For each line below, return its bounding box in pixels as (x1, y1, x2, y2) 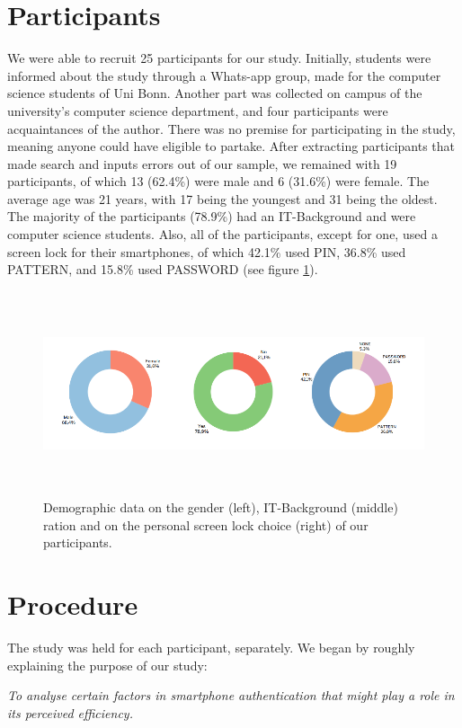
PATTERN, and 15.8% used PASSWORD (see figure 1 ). (7, 260, 318, 279)
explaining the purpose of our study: (7, 655, 208, 674)
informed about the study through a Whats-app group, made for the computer (7, 66, 441, 84)
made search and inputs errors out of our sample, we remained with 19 (7, 154, 397, 173)
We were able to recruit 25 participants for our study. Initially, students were (7, 49, 431, 67)
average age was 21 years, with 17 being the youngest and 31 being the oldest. (7, 189, 438, 208)
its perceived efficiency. (7, 703, 133, 722)
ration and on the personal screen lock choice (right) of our (43, 515, 369, 534)
